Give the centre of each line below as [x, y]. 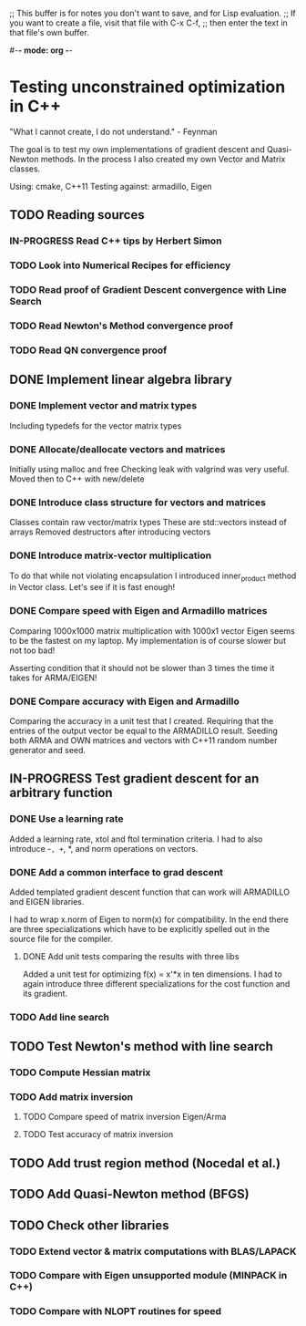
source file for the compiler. [61, 938]
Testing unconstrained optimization [148, 87]
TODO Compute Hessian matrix [80, 1072]
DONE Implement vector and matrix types [103, 406]
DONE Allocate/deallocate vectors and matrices [117, 449]
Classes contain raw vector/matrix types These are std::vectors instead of [148, 523]
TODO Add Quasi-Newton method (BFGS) [129, 1194]
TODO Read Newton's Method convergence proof [122, 326]
